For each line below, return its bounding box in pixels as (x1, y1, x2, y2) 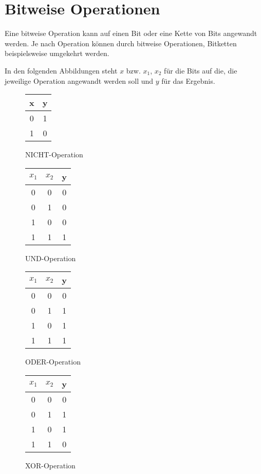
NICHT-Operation (25, 149, 83, 160)
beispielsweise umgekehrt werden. (5, 48, 109, 59)
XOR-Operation (25, 460, 76, 470)
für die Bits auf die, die (164, 65, 237, 76)
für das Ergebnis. (161, 75, 215, 86)
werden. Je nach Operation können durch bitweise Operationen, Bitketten (5, 38, 237, 48)
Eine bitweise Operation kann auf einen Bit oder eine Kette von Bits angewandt (5, 28, 257, 39)
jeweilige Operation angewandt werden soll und (5, 75, 154, 86)
